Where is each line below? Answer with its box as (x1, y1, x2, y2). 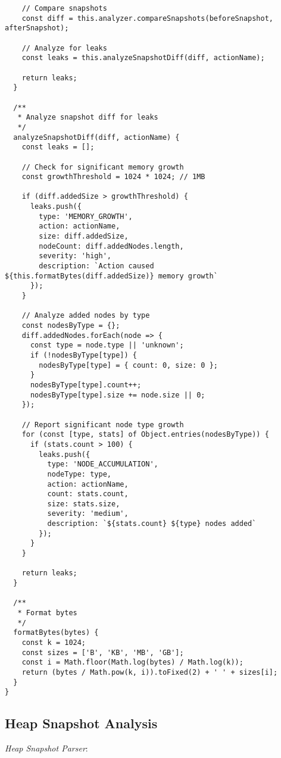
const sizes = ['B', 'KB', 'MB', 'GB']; (21, 648, 184, 657)
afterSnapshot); (5, 24, 69, 33)
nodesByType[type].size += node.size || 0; (30, 390, 205, 399)
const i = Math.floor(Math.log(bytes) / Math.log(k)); (21, 658, 243, 667)
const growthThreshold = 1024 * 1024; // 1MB (21, 173, 205, 181)
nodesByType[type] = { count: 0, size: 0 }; (39, 361, 218, 369)
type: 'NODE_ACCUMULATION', (47, 460, 158, 469)
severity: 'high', (39, 252, 111, 261)
